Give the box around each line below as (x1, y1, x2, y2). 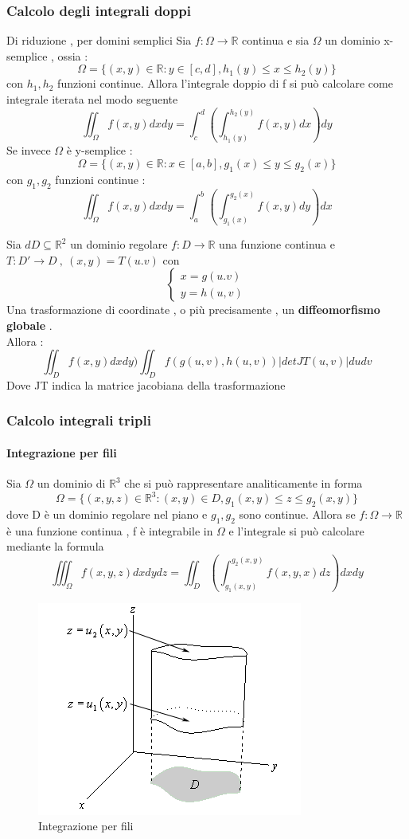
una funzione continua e (219, 236, 335, 253)
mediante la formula (6, 538, 104, 555)
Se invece (6, 142, 51, 159)
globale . (6, 316, 53, 333)
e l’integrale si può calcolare (228, 522, 364, 539)
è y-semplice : (66, 142, 133, 159)
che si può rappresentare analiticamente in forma (124, 475, 363, 492)
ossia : (57, 47, 88, 64)
